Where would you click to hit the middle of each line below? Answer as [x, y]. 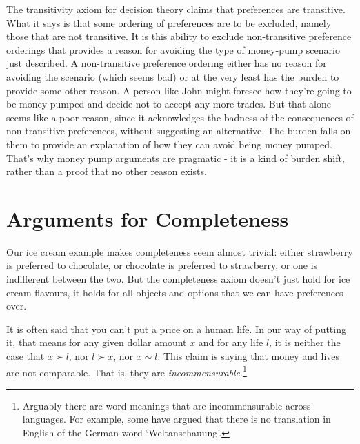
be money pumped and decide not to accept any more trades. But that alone [169, 104]
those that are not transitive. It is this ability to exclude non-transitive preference [179, 36]
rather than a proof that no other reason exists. [107, 171]
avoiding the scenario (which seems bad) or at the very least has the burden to [173, 76]
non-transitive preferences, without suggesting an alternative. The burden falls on [179, 131]
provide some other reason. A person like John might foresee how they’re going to [179, 90]
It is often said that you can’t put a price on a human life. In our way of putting [176, 329]
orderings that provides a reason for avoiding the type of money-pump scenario [173, 49]
